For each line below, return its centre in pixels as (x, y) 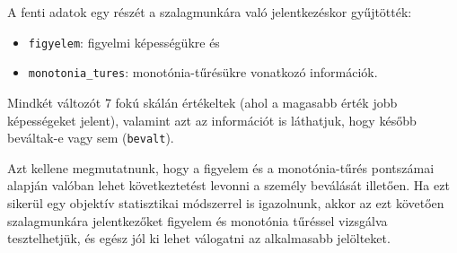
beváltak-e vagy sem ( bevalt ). (91, 138)
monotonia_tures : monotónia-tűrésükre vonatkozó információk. (203, 72)
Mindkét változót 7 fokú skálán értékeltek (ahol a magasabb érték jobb (202, 102)
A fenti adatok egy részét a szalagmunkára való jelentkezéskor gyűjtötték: (210, 12)
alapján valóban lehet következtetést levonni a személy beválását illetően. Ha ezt (228, 185)
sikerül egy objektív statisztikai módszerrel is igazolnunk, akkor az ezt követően (226, 202)
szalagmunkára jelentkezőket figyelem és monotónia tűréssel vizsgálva (198, 220)
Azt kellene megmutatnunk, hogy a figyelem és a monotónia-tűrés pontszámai (221, 167)
